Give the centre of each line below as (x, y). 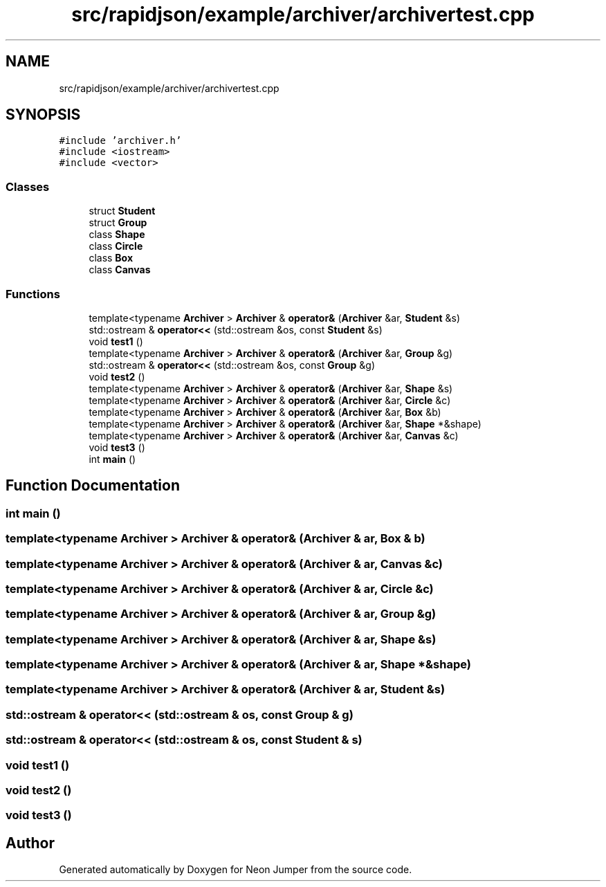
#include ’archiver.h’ (120, 141)
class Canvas (120, 270)
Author (30, 843)
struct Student (122, 211)
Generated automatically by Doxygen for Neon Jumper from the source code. (236, 870)
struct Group (118, 223)
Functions (33, 294)
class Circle (116, 246)
